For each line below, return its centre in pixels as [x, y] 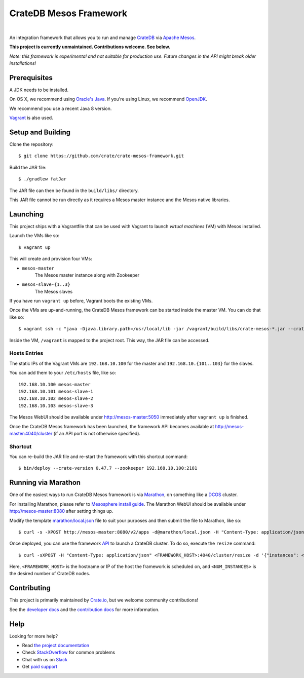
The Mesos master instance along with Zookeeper [87, 275]
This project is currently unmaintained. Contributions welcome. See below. [90, 47]
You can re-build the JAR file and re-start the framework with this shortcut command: [99, 457]
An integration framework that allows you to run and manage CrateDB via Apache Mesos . [103, 37]
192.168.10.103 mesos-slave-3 [56, 406]
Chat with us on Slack [45, 659]
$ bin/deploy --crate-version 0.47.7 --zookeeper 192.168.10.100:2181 [108, 468]
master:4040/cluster [31, 433]
